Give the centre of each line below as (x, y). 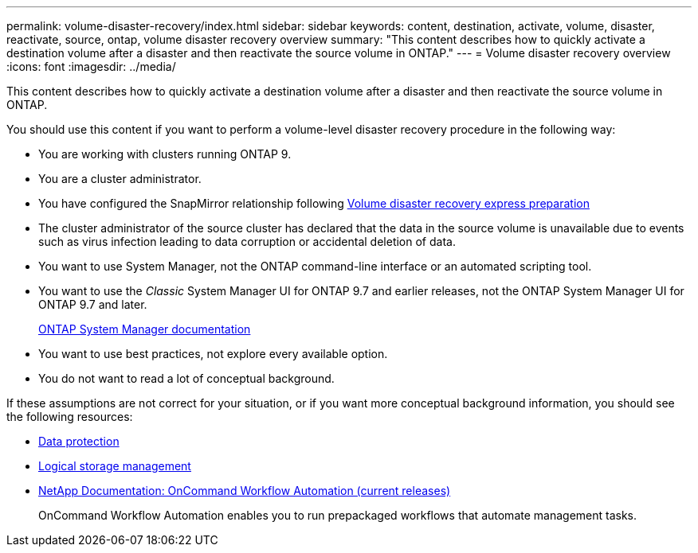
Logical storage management (115, 466)
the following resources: (70, 417)
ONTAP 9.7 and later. (93, 304)
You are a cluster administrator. (120, 179)
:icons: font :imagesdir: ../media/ (91, 66)
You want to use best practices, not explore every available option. (213, 354)
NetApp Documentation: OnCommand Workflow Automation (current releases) (245, 491)
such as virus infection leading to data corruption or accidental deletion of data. (247, 241)
